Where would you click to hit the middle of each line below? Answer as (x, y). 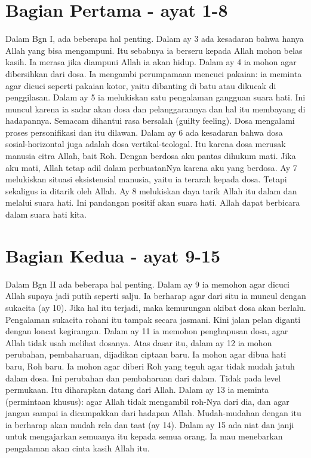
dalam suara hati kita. (46, 214)
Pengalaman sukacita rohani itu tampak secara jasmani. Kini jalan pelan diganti (153, 319)
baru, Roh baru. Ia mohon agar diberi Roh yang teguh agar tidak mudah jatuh (150, 366)
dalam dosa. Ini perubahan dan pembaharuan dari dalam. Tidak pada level (143, 378)
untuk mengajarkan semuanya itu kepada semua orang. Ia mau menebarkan (144, 436)
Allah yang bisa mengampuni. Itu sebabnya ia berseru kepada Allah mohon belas (154, 50)
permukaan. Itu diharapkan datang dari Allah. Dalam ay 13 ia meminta (137, 390)
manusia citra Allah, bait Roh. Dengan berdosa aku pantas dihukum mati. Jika (151, 156)
